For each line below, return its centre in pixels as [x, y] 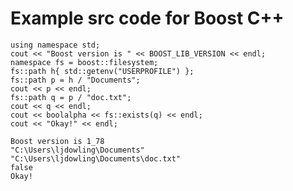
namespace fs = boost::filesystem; [84, 62]
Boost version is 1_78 [57, 141]
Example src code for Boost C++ [147, 18]
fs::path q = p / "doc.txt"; [71, 97]
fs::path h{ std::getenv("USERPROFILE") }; [102, 71]
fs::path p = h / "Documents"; [75, 80]
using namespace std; [55, 45]
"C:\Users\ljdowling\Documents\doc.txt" [96, 158]
